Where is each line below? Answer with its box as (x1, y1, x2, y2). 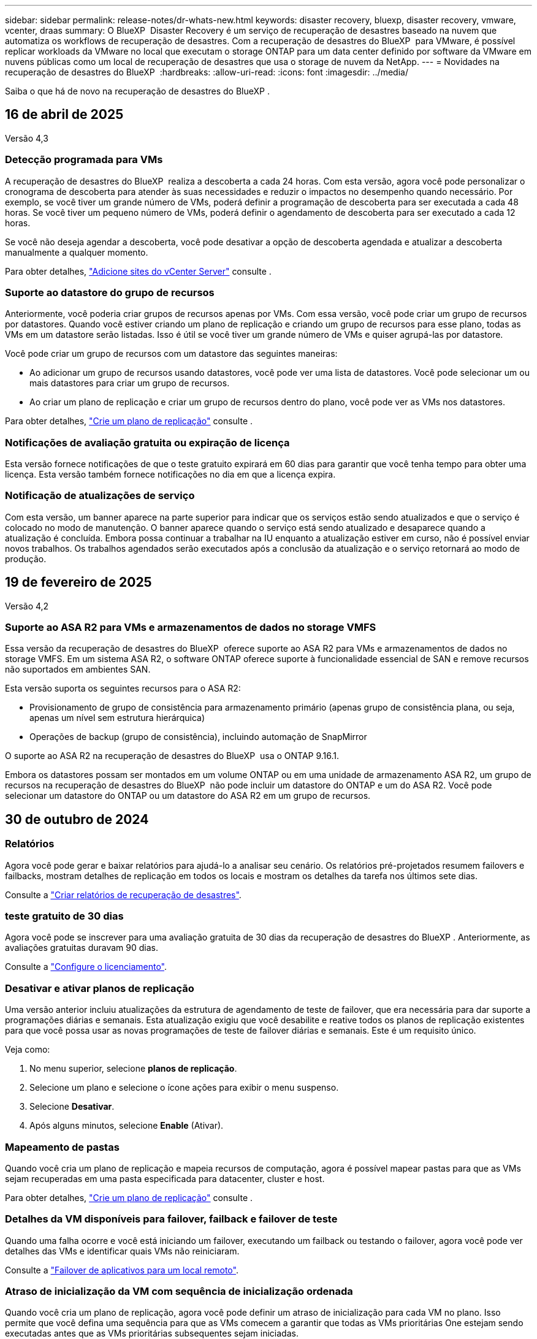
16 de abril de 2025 (5, 107, 124, 123)
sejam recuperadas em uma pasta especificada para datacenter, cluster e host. (5, 1173, 325, 1184)
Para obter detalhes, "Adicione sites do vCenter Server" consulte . (5, 265, 272, 277)
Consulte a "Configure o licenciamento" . (5, 961, 167, 972)
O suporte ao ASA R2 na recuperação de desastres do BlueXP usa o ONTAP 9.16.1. (5, 750, 340, 761)
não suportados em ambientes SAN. (5, 664, 151, 675)
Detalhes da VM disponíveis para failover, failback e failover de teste (5, 1213, 338, 1226)
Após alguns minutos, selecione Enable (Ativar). (29, 1120, 224, 1131)
